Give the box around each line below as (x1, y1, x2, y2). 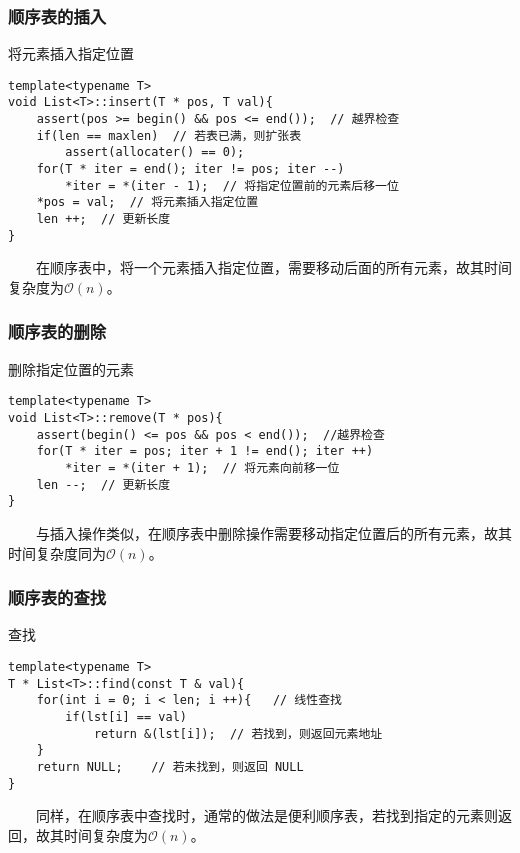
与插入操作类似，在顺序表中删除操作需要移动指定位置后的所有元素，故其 (35, 522, 512, 543)
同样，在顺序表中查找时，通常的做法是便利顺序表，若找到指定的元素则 (35, 805, 498, 826)
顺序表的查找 (8, 585, 107, 610)
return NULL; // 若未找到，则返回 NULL (36, 759, 304, 774)
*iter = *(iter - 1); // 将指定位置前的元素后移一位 (65, 178, 399, 193)
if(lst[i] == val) (65, 709, 187, 724)
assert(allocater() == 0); (65, 145, 245, 160)
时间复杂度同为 (8, 542, 106, 563)
